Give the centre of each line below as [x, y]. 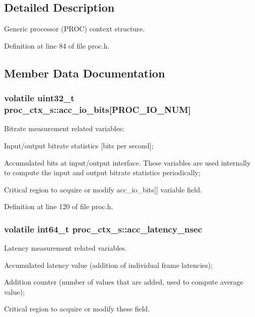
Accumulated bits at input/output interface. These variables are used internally [127, 162]
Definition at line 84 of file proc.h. [57, 45]
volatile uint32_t [39, 98]
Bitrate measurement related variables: [64, 128]
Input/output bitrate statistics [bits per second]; [79, 145]
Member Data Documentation [85, 73]
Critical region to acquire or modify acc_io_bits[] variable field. [103, 189]
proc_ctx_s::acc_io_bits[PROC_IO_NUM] [98, 110]
